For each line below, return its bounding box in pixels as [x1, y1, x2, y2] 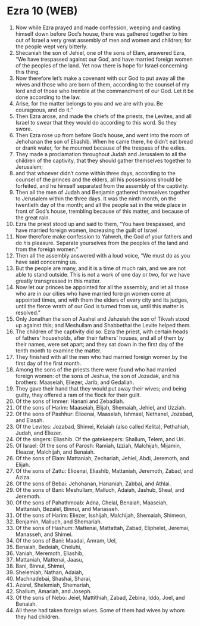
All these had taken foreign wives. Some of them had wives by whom [15, 606, 185, 613]
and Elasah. [15, 416, 44, 424]
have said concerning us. [15, 258, 78, 265]
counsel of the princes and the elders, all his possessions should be [15, 176, 182, 183]
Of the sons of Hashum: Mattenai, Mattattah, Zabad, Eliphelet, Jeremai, [15, 524, 190, 531]
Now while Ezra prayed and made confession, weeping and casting [15, 24, 181, 31]
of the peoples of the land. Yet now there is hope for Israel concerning [15, 61, 188, 69]
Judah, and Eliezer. [15, 429, 62, 436]
